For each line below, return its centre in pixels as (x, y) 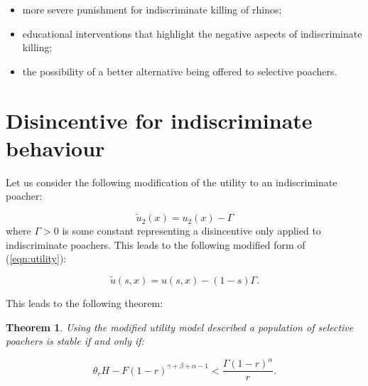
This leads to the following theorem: (85, 303)
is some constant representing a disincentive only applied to (191, 231)
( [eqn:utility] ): (36, 258)
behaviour (55, 148)
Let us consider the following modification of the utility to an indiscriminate (172, 182)
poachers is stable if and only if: (75, 341)
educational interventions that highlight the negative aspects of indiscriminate (192, 33)
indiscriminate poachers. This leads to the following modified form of (156, 244)
